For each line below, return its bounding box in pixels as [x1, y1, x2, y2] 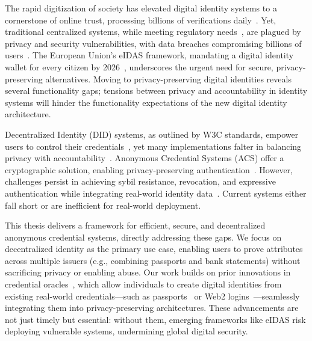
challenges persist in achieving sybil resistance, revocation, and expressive [5, 175, 276, 188]
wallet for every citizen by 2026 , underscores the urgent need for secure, [5, 60, 273, 73]
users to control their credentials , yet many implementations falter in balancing [5, 140, 302, 152]
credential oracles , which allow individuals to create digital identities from [5, 278, 282, 290]
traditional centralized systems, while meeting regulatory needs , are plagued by [5, 25, 301, 38]
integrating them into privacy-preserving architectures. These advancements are [5, 301, 299, 314]
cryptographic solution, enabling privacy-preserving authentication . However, [5, 163, 293, 176]
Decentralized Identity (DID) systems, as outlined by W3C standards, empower [5, 127, 299, 140]
